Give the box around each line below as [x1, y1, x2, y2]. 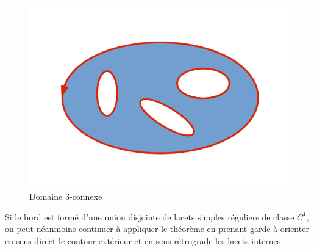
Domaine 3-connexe [29, 190, 102, 203]
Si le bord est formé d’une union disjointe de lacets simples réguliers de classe [5, 210, 294, 223]
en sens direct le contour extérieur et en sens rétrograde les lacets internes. [5, 235, 284, 247]
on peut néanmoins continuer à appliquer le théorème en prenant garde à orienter [5, 222, 309, 235]
